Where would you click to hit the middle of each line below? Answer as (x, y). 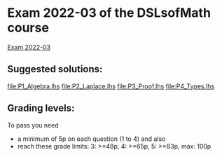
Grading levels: (41, 108)
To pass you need (33, 125)
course (28, 28)
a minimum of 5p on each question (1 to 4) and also (91, 139)
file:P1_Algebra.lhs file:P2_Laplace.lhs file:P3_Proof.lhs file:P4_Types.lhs (111, 86)
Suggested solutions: (55, 69)
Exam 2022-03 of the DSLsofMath (109, 13)
